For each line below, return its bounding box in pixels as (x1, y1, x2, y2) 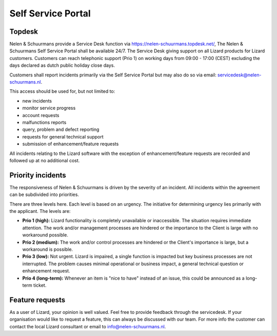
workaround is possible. (22, 246, 73, 252)
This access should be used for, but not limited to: (9, 88, 115, 94)
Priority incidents (9, 171, 66, 180)
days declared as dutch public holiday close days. (9, 62, 115, 69)
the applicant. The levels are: (9, 208, 71, 214)
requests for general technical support (22, 133, 104, 140)
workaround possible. (22, 232, 69, 238)
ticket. (33, 282, 47, 288)
